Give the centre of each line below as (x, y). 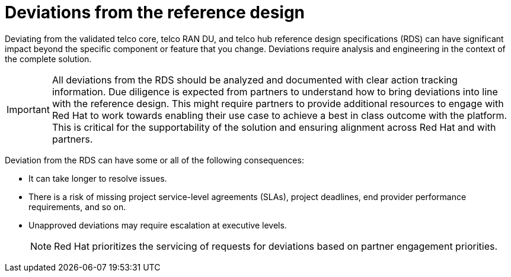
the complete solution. (48, 59)
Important (28, 109)
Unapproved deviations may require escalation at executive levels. (158, 225)
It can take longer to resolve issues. (98, 178)
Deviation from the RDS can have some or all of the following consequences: (154, 160)
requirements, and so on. (77, 207)
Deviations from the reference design (155, 12)
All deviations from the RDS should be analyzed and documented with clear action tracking (255, 80)
